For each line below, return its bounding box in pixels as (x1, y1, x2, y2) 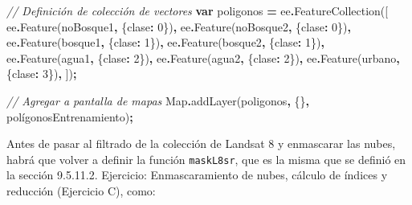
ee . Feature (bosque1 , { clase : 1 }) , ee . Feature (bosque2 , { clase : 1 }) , (6, 34, 324, 51)
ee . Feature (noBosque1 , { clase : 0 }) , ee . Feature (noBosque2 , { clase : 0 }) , (6, 18, 351, 35)
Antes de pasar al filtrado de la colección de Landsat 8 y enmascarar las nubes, (6, 135, 396, 152)
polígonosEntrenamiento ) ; (6, 108, 133, 125)
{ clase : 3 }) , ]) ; (6, 65, 77, 82)
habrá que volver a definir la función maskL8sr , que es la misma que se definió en (6, 150, 406, 167)
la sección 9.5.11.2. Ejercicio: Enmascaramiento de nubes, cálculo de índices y (6, 166, 388, 183)
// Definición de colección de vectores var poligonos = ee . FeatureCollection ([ (6, 2, 389, 18)
